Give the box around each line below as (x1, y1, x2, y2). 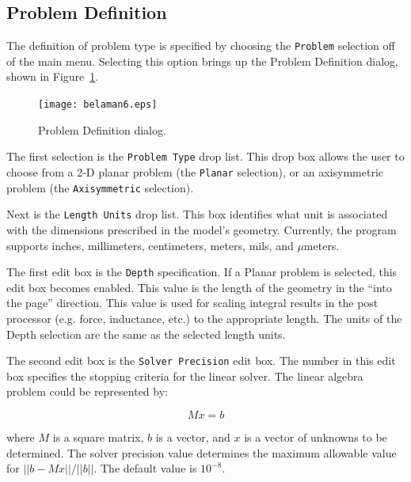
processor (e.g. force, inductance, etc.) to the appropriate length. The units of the (6, 309, 402, 326)
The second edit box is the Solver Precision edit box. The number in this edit (6, 352, 396, 369)
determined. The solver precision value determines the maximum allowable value (6, 444, 397, 461)
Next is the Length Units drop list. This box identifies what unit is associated (6, 206, 388, 222)
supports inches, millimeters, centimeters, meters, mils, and (6, 237, 294, 253)
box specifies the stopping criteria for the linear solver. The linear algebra (6, 367, 363, 384)
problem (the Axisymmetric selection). (6, 179, 194, 195)
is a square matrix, (52, 428, 144, 445)
